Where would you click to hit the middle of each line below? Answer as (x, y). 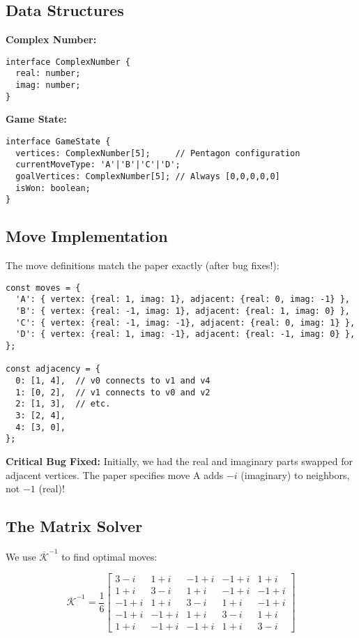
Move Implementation (87, 236)
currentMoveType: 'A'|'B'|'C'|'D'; (98, 165)
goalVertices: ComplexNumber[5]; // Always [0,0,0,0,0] (148, 176)
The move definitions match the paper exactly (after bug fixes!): (143, 265)
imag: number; (48, 85)
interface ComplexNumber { (68, 62)
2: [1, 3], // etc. (63, 404)
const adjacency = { (53, 369)
